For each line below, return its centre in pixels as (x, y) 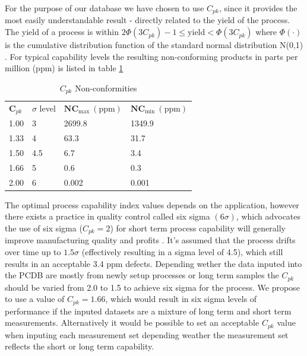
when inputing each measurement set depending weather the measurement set (147, 334)
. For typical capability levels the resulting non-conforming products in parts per (151, 56)
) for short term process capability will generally (198, 228)
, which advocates (268, 216)
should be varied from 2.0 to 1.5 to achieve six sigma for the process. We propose (152, 287)
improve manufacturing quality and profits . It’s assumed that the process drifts (150, 240)
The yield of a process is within (62, 32)
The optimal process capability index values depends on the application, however (152, 204)
